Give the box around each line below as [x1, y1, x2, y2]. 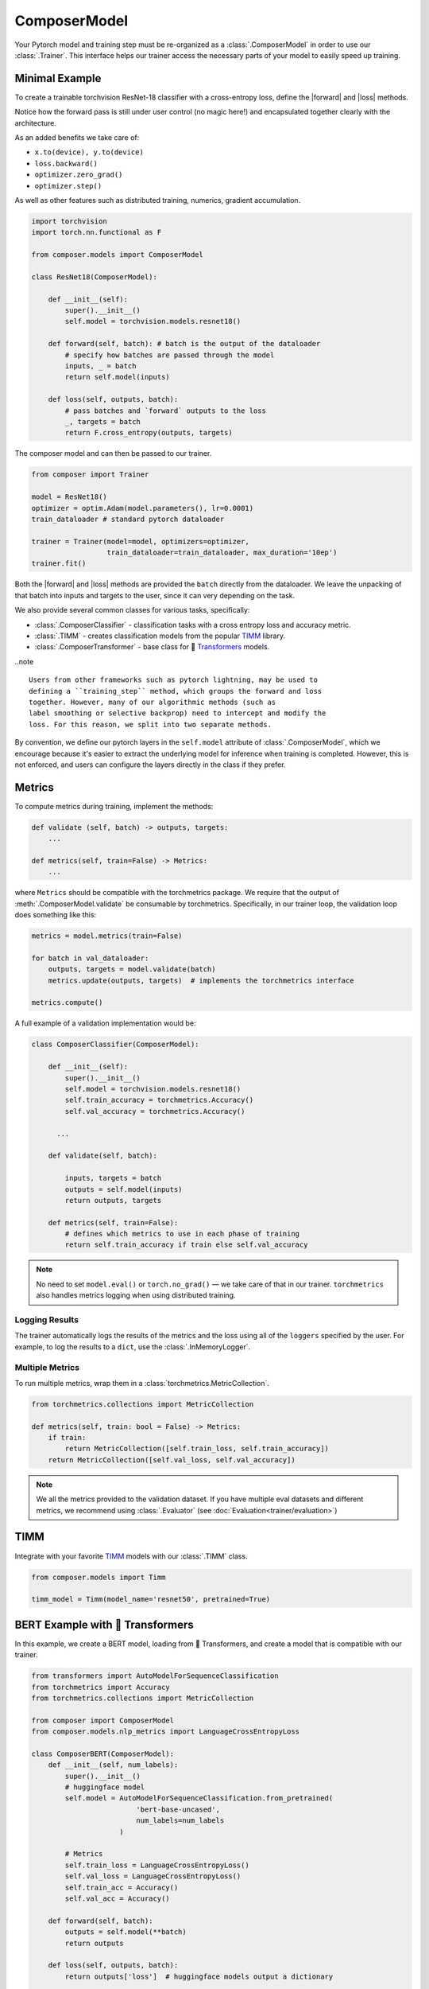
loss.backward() [34, 159, 99, 168]
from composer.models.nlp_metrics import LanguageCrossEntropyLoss [31, 1727, 300, 1736]
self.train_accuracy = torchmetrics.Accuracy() [64, 1096, 254, 1105]
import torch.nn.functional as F [31, 228, 162, 237]
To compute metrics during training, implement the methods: [14, 801, 214, 811]
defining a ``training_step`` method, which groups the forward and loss [29, 687, 323, 695]
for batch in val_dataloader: [31, 953, 149, 963]
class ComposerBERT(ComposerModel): [31, 1749, 175, 1758]
